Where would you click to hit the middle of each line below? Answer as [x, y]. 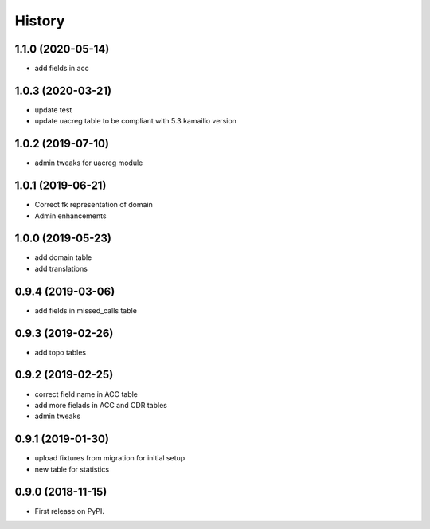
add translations [61, 268]
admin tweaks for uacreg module [89, 163]
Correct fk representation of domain [94, 205]
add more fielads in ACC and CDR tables [101, 405]
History [40, 21]
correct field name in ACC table [86, 394]
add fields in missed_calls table [86, 310]
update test [53, 110]
